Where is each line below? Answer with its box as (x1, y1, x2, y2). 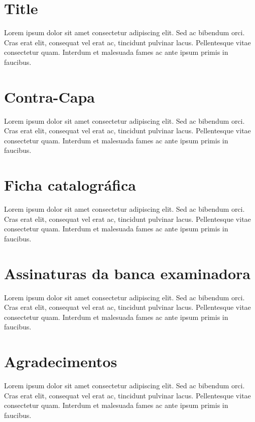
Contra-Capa (4, 86, 95, 107)
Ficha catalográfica (4, 175, 136, 195)
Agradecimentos (4, 351, 117, 372)
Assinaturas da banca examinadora (4, 263, 251, 283)
